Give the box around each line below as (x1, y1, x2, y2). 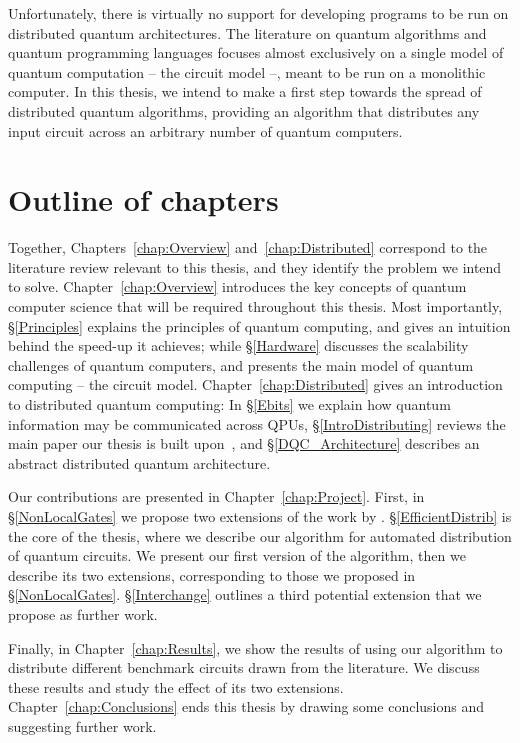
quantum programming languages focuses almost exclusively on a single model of (8, 42, 504, 63)
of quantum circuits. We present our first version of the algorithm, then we (8, 545, 466, 566)
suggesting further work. (8, 715, 157, 736)
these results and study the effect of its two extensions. (8, 676, 344, 697)
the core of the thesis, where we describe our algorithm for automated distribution (8, 525, 512, 546)
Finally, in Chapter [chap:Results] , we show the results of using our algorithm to (8, 637, 503, 658)
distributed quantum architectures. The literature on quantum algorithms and (8, 22, 487, 43)
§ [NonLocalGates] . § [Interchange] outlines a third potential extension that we (8, 584, 482, 605)
